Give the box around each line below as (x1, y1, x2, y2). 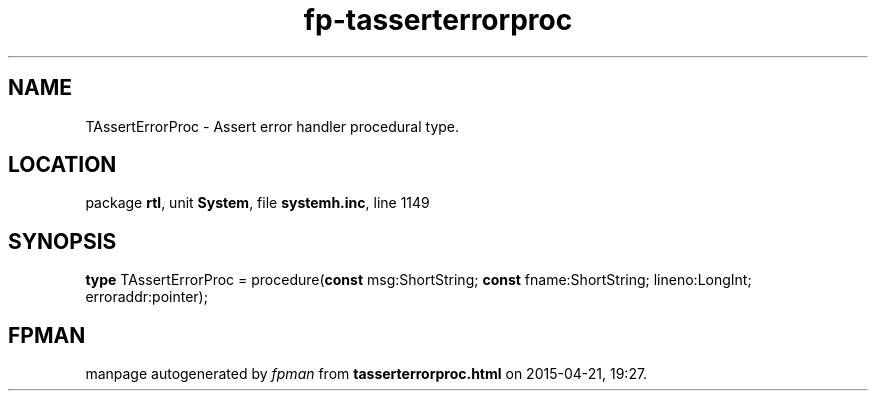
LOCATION (8, 152, 117, 178)
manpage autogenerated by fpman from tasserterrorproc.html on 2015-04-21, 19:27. (85, 365, 648, 383)
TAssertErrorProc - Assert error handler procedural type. (85, 117, 460, 135)
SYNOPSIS (8, 228, 117, 254)
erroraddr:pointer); (85, 288, 208, 306)
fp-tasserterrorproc (303, 3, 573, 37)
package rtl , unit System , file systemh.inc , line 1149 (85, 194, 430, 212)
